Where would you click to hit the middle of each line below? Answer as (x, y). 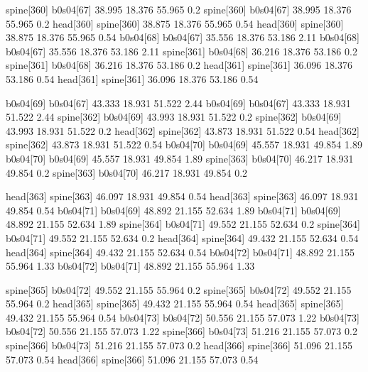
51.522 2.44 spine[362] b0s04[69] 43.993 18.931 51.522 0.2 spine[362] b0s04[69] (174, 117)
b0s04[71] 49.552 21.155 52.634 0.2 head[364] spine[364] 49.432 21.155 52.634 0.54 (182, 237)
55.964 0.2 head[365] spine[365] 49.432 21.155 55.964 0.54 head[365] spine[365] (175, 303)
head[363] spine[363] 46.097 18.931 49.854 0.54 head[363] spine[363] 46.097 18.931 (182, 196)
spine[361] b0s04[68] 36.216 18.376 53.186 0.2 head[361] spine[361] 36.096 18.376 (179, 65)
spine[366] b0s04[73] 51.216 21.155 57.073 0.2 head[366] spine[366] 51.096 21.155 (179, 345)
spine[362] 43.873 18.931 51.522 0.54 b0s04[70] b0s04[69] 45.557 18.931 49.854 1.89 (184, 144)
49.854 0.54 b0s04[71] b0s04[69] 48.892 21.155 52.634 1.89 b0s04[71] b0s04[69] (173, 210)
